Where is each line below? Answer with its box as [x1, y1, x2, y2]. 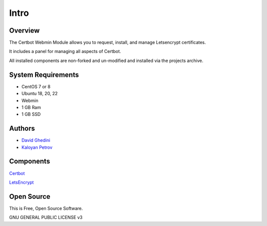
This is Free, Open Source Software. [9, 205, 83, 211]
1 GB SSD [21, 112, 41, 117]
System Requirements [9, 70, 79, 79]
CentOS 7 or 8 [21, 83, 50, 89]
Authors [9, 124, 35, 133]
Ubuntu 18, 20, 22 [21, 91, 58, 97]
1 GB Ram [21, 104, 42, 110]
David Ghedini [21, 137, 50, 143]
